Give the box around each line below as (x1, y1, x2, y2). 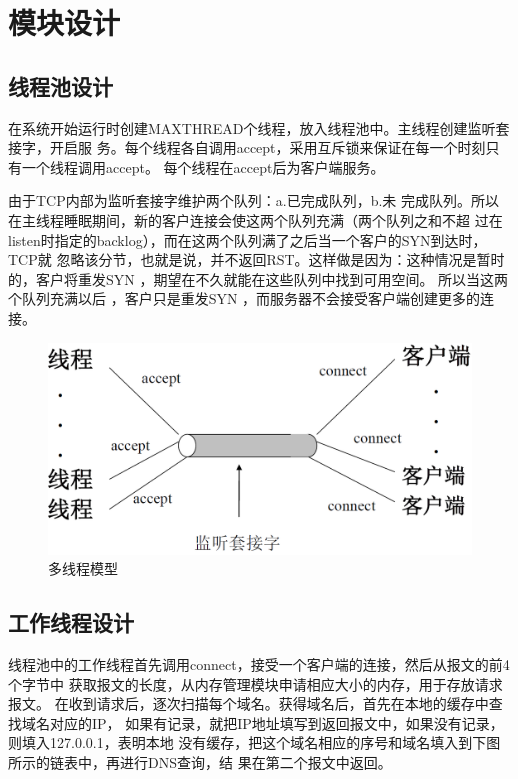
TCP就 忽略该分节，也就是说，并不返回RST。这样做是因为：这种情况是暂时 (8, 249, 505, 270)
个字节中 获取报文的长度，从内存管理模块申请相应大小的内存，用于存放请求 (8, 673, 503, 694)
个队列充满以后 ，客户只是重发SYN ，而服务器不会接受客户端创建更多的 (8, 288, 481, 309)
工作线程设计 (8, 607, 134, 638)
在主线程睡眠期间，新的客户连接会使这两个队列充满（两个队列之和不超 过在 (8, 209, 503, 230)
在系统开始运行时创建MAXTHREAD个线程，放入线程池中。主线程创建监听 (8, 117, 496, 138)
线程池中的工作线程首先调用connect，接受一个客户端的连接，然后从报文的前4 (8, 653, 510, 674)
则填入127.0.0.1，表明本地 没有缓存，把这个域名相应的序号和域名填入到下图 (8, 732, 501, 753)
